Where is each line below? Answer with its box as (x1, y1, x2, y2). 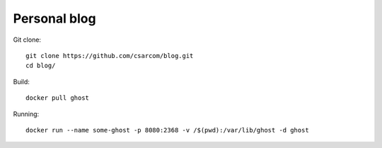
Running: (13, 110, 40, 118)
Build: (13, 77, 30, 86)
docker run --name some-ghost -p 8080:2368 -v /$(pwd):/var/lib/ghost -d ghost (25, 126, 309, 134)
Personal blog (13, 11, 96, 26)
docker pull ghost (25, 94, 90, 102)
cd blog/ (25, 62, 56, 70)
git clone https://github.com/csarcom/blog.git (25, 52, 194, 59)
